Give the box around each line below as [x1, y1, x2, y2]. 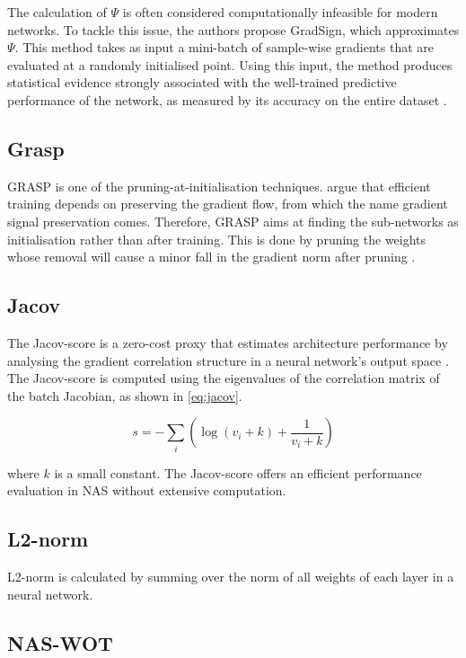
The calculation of [7, 3, 107, 21]
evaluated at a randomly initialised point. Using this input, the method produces [7, 55, 453, 74]
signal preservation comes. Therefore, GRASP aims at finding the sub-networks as [7, 211, 459, 230]
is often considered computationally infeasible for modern [122, 3, 438, 21]
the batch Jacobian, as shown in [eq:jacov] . [7, 386, 242, 405]
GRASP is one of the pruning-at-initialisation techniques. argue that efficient [7, 176, 431, 195]
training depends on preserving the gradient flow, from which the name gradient [7, 194, 448, 213]
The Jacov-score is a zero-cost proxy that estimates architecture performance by [7, 333, 448, 351]
